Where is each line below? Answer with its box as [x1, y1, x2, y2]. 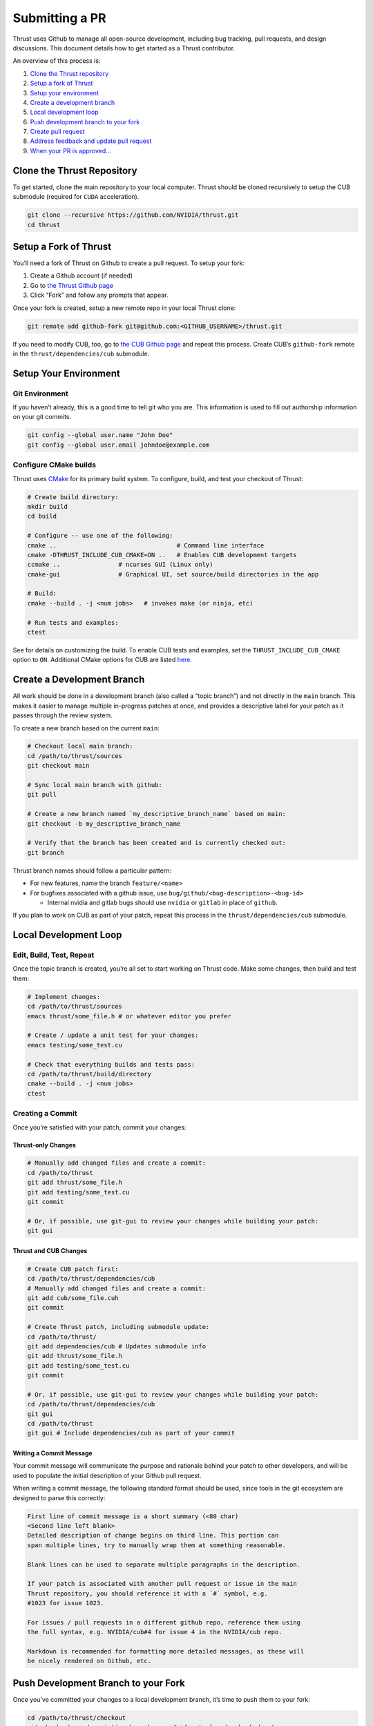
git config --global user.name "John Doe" [27, 431, 173, 439]
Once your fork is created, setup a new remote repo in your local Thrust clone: [12, 304, 236, 312]
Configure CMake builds [12, 460, 97, 469]
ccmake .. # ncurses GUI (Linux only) [27, 561, 213, 569]
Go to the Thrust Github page [30, 281, 114, 289]
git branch [27, 849, 64, 856]
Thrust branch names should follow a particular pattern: [12, 866, 172, 875]
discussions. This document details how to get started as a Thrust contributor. [12, 43, 235, 52]
